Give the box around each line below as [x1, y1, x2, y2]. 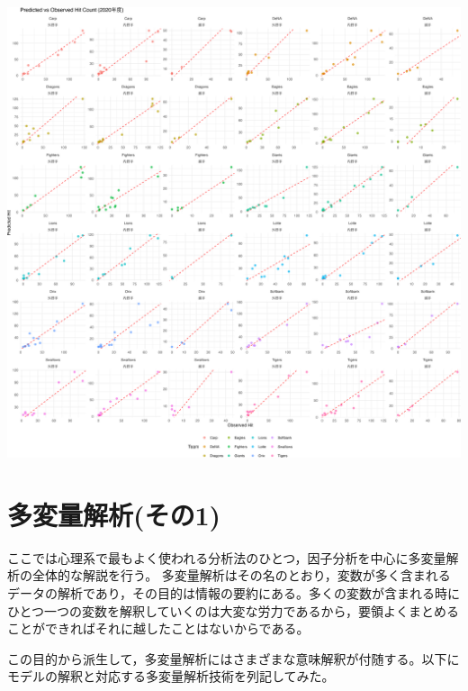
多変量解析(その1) [7, 496, 221, 532]
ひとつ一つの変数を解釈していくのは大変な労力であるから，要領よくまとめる [7, 601, 460, 620]
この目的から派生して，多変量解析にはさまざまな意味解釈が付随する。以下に [7, 649, 460, 668]
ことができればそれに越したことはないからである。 [7, 619, 310, 638]
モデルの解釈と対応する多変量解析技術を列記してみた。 [7, 667, 335, 686]
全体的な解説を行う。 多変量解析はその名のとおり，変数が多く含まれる [31, 566, 451, 585]
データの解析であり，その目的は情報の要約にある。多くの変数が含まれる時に [7, 583, 460, 602]
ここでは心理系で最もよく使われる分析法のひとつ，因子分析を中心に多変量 [7, 548, 446, 567]
